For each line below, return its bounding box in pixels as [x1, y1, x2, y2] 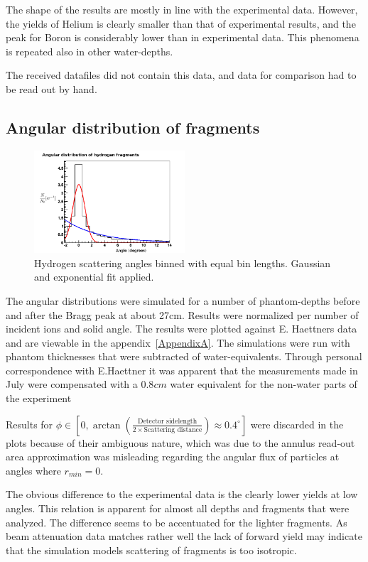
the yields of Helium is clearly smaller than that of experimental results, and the [6, 16, 356, 31]
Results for [6, 416, 53, 431]
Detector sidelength [137, 418, 197, 426]
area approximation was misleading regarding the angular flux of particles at [6, 449, 340, 464]
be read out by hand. [6, 81, 97, 96]
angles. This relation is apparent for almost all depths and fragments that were [6, 501, 350, 516]
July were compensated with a [6, 377, 138, 391]
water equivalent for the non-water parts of [170, 377, 357, 391]
